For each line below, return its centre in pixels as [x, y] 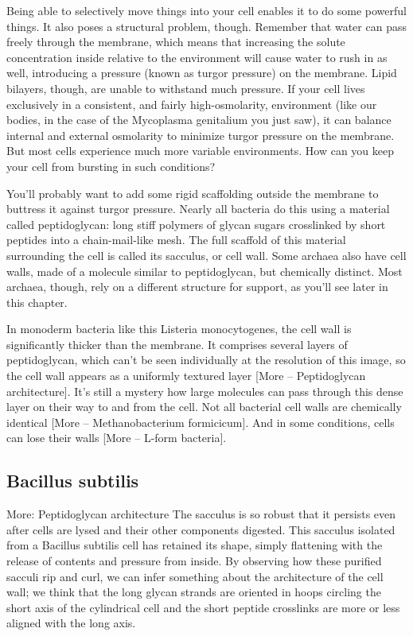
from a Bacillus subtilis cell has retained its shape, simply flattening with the [195, 545]
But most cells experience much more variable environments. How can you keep [201, 151]
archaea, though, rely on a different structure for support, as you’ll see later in [197, 287]
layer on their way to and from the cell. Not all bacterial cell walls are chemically [204, 407]
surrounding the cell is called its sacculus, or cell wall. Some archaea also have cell [206, 255]
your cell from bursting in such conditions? [111, 166]
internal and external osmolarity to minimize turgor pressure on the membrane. [201, 135]
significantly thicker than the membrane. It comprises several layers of [177, 344]
